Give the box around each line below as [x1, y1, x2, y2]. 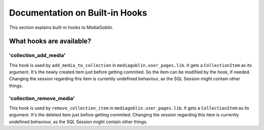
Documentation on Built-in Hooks [9, 7, 148, 18]
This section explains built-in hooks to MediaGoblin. [9, 24, 113, 30]
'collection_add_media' [9, 52, 66, 59]
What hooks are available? [9, 37, 91, 45]
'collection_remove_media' [9, 95, 75, 102]
